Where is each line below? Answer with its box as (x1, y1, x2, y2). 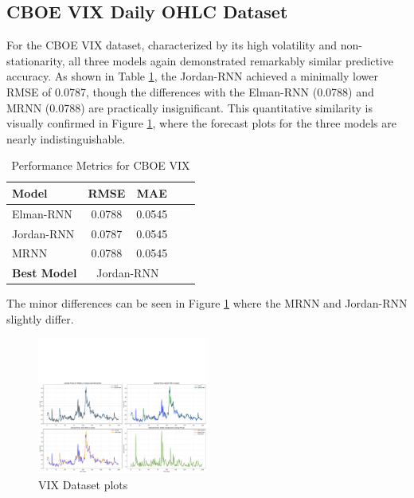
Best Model (12, 265, 77, 281)
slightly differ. (6, 311, 74, 327)
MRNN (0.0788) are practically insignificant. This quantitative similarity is (6, 99, 373, 116)
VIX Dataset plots (38, 476, 128, 492)
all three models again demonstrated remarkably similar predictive (68, 52, 393, 69)
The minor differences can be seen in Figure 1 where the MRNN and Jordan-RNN (6, 295, 408, 312)
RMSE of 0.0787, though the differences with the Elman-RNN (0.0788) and (6, 83, 374, 100)
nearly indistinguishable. (6, 130, 126, 147)
